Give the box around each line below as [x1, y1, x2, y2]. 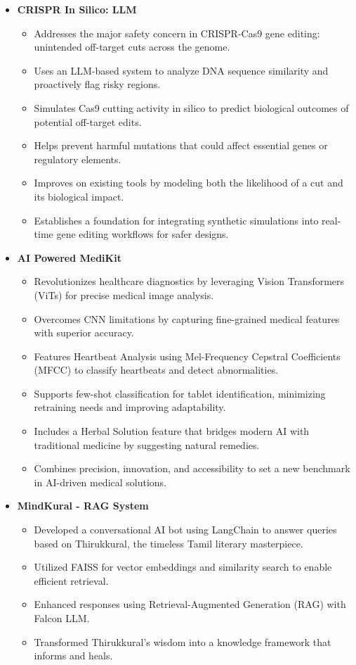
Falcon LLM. [34, 611, 90, 625]
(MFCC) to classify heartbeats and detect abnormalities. [34, 362, 279, 377]
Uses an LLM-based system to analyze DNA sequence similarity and [34, 63, 329, 77]
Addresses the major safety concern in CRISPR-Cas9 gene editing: [34, 25, 320, 40]
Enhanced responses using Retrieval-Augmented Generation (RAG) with [34, 597, 346, 612]
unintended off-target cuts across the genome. [34, 39, 230, 54]
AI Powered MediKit [17, 250, 121, 265]
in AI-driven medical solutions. [34, 474, 167, 489]
